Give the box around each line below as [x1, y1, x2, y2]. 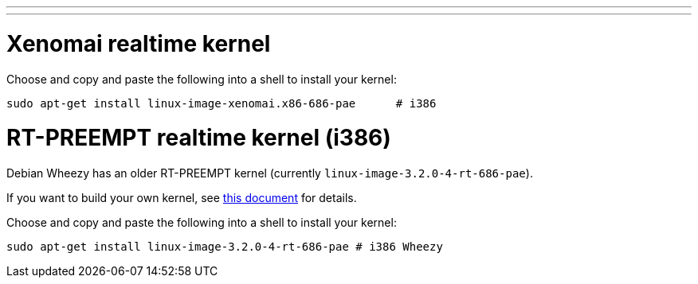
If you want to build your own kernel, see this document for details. [6, 191, 357, 204]
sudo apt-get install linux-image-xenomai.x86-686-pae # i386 [6, 96, 437, 110]
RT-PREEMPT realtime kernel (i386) [6, 124, 391, 152]
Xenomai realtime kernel [6, 29, 271, 57]
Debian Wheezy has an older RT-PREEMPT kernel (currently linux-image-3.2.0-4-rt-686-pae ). [6, 166, 533, 180]
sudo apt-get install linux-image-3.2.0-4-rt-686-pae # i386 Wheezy [6, 240, 443, 253]
